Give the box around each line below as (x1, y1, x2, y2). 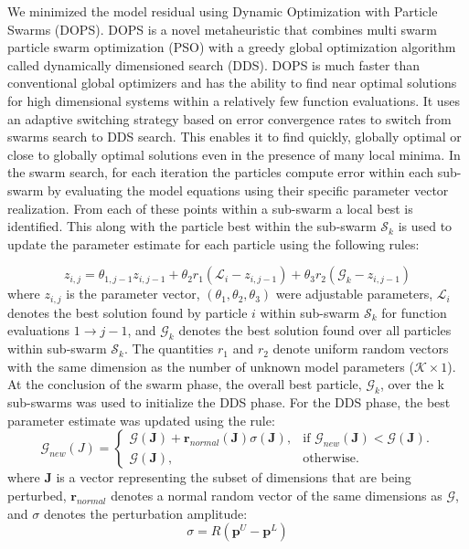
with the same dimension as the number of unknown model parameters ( (7, 356, 414, 375)
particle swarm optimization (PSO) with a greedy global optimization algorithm (7, 37, 456, 57)
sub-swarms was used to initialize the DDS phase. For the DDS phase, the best (7, 393, 451, 412)
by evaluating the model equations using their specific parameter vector (48, 180, 449, 199)
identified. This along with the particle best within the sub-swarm (7, 216, 377, 236)
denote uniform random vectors (272, 339, 449, 358)
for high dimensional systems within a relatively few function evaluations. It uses (7, 90, 460, 110)
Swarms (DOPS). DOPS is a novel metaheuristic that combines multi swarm (7, 19, 437, 38)
